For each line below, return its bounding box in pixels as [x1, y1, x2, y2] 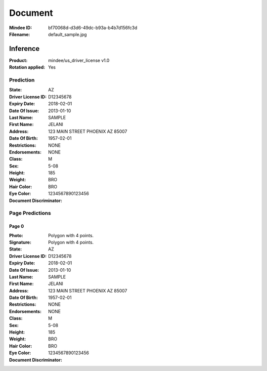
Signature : [9, 239, 32, 245]
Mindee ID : [9, 25, 32, 31]
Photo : [9, 232, 23, 238]
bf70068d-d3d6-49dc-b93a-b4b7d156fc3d [48, 25, 137, 31]
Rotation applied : [9, 64, 45, 70]
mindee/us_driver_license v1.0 [48, 57, 110, 63]
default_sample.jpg [48, 31, 87, 37]
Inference [9, 44, 40, 53]
